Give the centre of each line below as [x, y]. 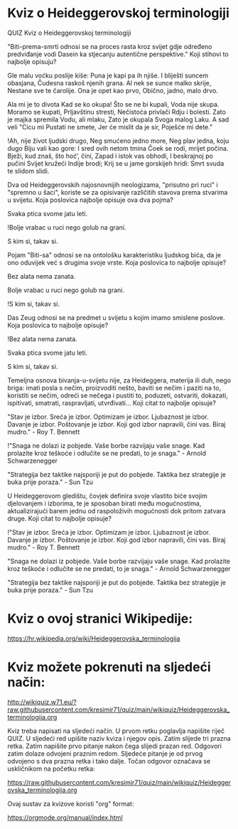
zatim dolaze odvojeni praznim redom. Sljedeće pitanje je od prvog [105, 753]
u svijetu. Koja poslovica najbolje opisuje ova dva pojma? [91, 200]
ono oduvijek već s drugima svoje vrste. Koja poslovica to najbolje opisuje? [117, 262]
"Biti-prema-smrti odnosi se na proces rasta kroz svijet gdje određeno [110, 46]
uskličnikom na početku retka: [51, 769]
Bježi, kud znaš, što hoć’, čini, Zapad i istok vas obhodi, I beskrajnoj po [110, 156]
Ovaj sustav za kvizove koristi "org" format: [71, 803]
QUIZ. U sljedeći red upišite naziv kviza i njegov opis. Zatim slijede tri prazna [119, 738]
